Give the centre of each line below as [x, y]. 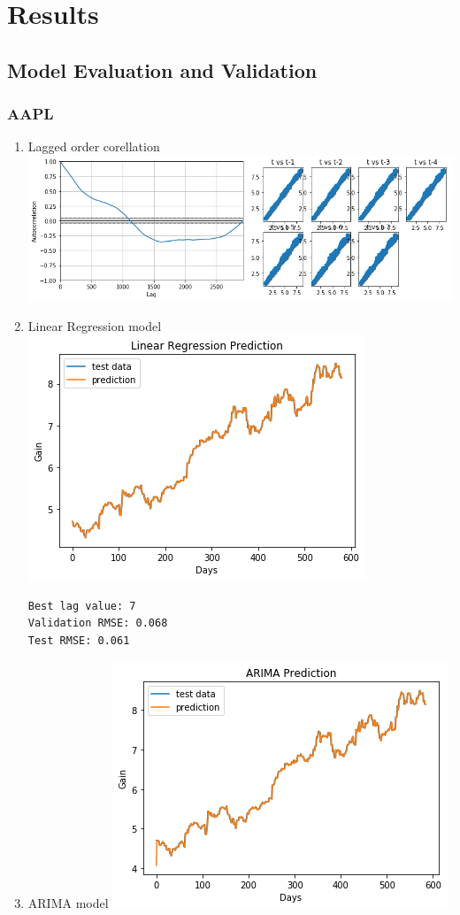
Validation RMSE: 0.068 [98, 623]
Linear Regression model [95, 325]
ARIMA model [68, 902]
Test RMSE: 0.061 [79, 640]
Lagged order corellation [94, 146]
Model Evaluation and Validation [162, 69]
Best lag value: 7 [82, 606]
